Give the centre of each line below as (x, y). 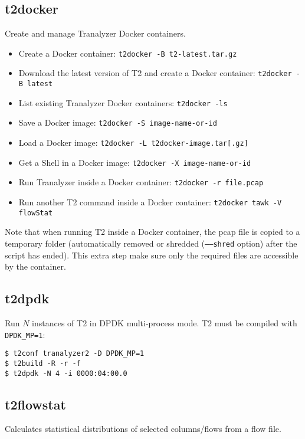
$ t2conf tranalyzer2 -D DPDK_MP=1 (75, 354)
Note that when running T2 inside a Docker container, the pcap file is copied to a (152, 232)
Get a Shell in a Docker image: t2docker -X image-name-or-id (135, 162)
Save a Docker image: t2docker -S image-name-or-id (118, 122)
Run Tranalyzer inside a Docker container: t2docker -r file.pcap (141, 182)
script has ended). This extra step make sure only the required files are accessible (152, 255)
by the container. (35, 266)
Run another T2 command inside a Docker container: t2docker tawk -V (150, 202)
